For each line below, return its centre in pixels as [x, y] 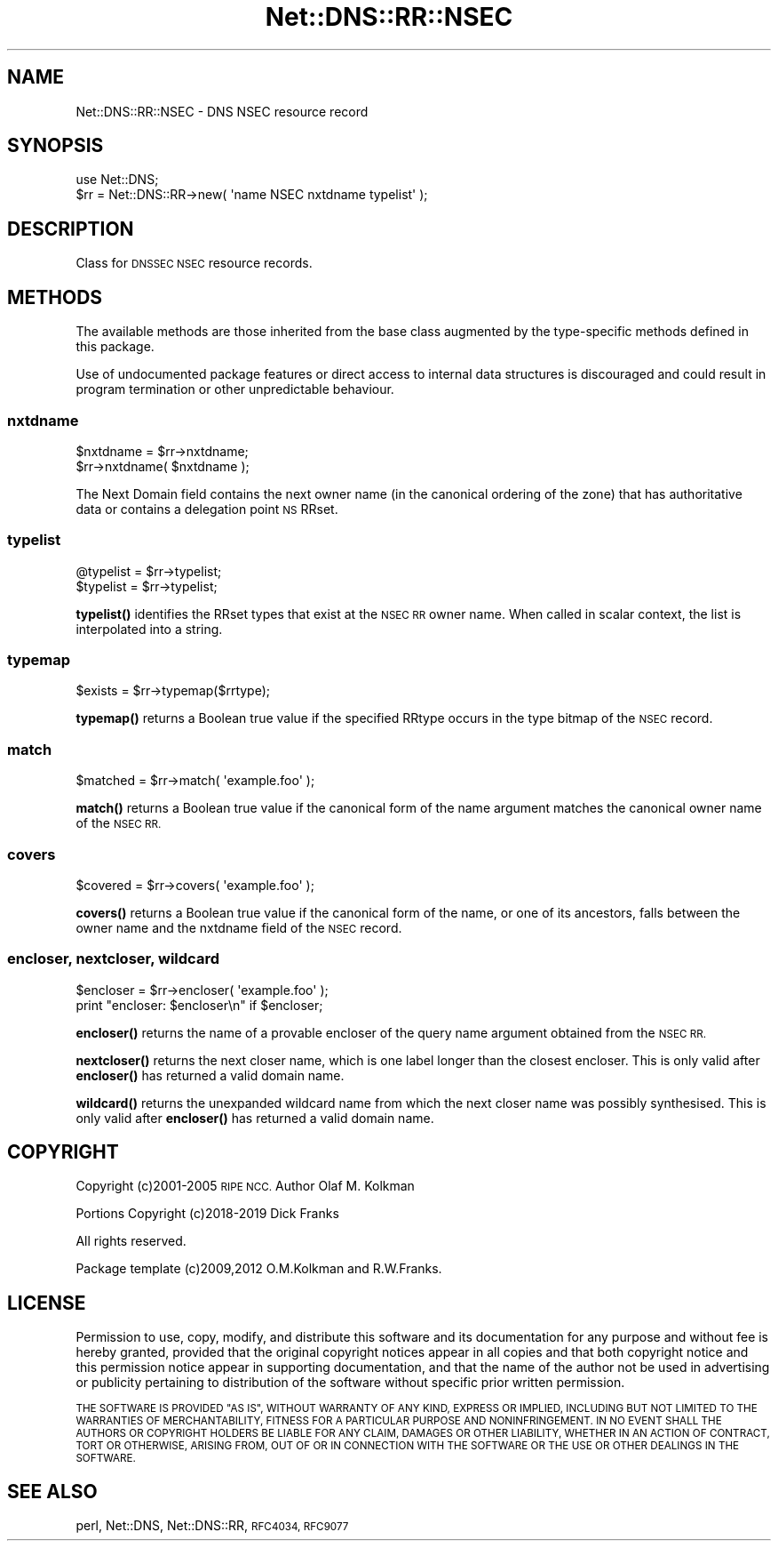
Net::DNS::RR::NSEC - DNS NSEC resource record [222, 111]
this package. [115, 347]
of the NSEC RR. [119, 823]
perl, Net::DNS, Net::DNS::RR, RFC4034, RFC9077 [212, 1526]
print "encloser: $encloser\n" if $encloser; [199, 1005]
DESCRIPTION [71, 229]
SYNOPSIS [56, 146]
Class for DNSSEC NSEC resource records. [194, 263]
